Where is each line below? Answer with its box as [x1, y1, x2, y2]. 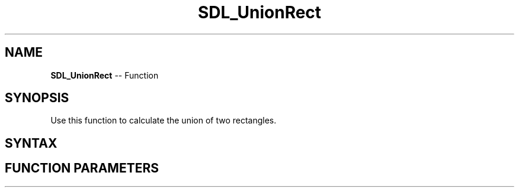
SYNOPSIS [5, 90, 69, 106]
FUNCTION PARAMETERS [5, 161, 159, 176]
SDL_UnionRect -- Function [50, 70, 159, 80]
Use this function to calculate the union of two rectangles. [50, 115, 277, 126]
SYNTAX [5, 135, 57, 151]
